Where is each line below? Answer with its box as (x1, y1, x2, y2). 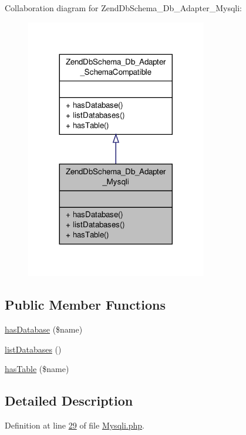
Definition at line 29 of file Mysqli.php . (5, 419, 144, 431)
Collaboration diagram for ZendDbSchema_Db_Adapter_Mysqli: (5, 2, 242, 14)
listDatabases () (5, 343, 62, 355)
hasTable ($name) (5, 363, 69, 375)
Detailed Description (5, 391, 133, 410)
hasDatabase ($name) (5, 323, 83, 336)
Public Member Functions (5, 295, 166, 314)
